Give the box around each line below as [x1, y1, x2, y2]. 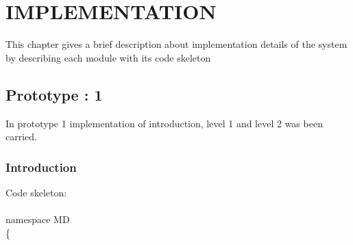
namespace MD [5, 212, 70, 227]
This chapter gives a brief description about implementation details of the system [5, 37, 348, 51]
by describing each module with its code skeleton [5, 50, 211, 64]
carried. [5, 129, 37, 144]
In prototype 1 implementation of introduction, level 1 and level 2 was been [5, 116, 323, 130]
